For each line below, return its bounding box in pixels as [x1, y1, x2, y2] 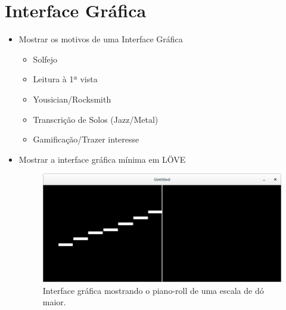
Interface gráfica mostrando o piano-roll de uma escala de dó [42, 284, 264, 296]
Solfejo [33, 52, 58, 65]
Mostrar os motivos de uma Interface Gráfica [18, 33, 183, 45]
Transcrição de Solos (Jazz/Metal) [33, 113, 158, 125]
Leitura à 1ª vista [33, 73, 98, 85]
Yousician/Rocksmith [33, 92, 111, 105]
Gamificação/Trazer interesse [33, 133, 139, 145]
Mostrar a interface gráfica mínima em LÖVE [18, 153, 186, 165]
